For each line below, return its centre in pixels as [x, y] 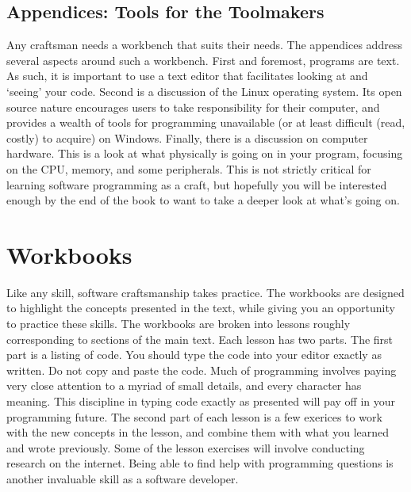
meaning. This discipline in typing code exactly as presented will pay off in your [201, 401]
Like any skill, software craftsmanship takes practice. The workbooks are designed [205, 292]
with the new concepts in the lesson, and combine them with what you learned [198, 432]
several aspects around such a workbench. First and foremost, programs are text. [203, 60]
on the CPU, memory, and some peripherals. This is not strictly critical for [189, 168]
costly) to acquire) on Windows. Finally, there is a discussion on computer [187, 137]
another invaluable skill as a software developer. [123, 478]
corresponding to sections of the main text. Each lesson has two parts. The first [200, 339]
